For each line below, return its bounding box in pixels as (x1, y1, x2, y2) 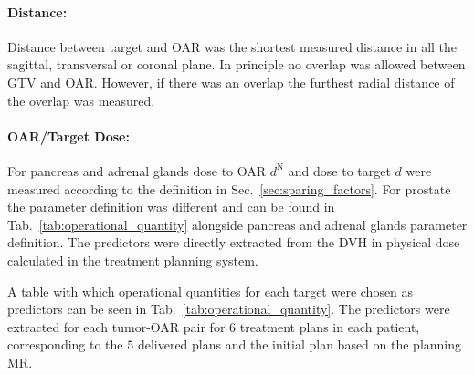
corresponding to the (7, 335, 123, 354)
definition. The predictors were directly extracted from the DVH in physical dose (7, 233, 460, 252)
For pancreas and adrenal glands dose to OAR (7, 161, 267, 180)
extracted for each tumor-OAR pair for (7, 317, 226, 336)
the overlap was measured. (7, 90, 155, 109)
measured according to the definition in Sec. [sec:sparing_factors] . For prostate (7, 179, 451, 198)
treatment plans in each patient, (239, 317, 420, 336)
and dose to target (288, 161, 391, 180)
